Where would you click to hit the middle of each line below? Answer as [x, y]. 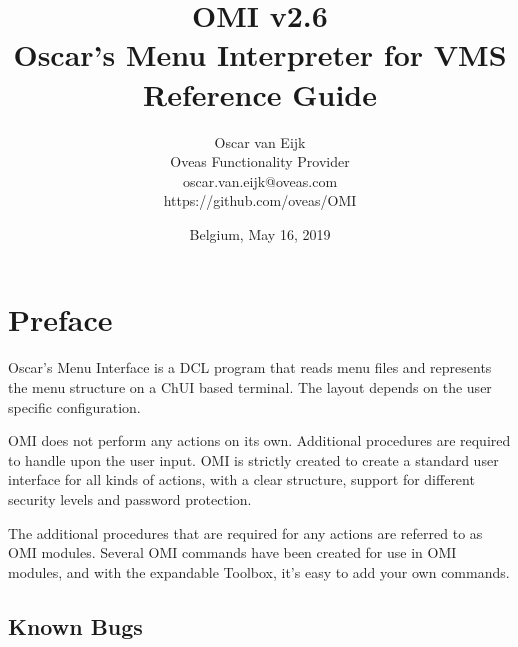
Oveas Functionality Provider [260, 161]
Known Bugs [75, 625]
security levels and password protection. [130, 498]
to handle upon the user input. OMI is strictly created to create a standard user [253, 459]
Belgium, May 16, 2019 [260, 233]
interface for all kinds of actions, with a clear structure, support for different [241, 479]
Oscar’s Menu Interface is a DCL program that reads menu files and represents [250, 367]
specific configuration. [74, 406]
